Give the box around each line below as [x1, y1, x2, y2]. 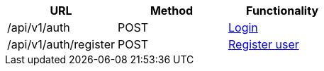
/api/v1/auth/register [7, 37, 116, 51]
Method [150, 4, 194, 18]
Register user [228, 37, 299, 51]
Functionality [246, 4, 319, 18]
